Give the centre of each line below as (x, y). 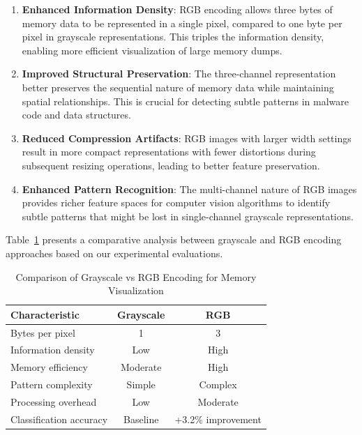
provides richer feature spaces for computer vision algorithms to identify (176, 203)
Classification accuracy (59, 419)
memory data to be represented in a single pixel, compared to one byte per (182, 23)
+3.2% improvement (218, 419)
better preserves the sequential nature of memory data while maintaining (178, 87)
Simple (141, 384)
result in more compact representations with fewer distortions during (169, 152)
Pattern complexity (52, 384)
